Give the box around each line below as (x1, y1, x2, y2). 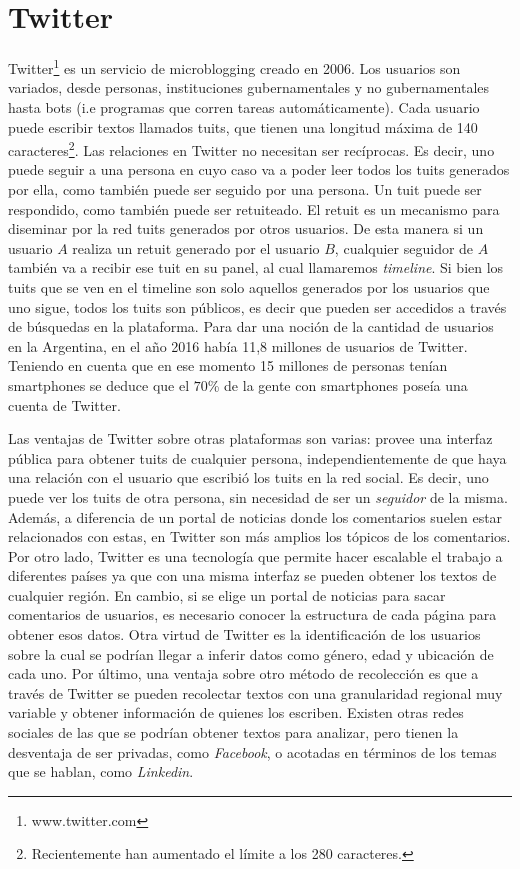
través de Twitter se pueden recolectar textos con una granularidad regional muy (8, 682, 503, 703)
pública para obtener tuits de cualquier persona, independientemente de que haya (8, 447, 507, 468)
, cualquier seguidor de (334, 237, 474, 258)
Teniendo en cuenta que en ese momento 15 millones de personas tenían (8, 355, 448, 376)
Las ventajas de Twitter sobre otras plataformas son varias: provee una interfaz (8, 428, 493, 449)
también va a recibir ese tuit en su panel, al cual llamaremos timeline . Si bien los (8, 257, 504, 278)
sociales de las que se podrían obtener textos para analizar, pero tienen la (8, 722, 459, 743)
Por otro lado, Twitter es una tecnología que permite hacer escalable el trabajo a (8, 545, 503, 566)
